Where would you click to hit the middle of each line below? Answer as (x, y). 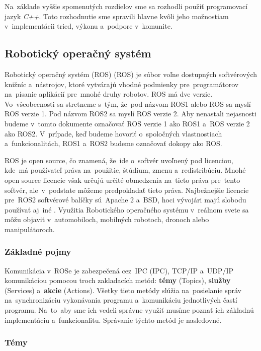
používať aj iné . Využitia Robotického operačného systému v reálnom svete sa (127, 209)
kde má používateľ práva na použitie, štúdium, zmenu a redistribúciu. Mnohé (125, 170)
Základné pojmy (38, 252)
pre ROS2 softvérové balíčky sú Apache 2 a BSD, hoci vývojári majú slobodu (125, 200)
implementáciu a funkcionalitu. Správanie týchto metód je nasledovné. (113, 320)
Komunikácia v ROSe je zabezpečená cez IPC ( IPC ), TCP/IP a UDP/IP (119, 270)
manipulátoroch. (30, 229)
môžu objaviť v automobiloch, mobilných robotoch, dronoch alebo (107, 219)
